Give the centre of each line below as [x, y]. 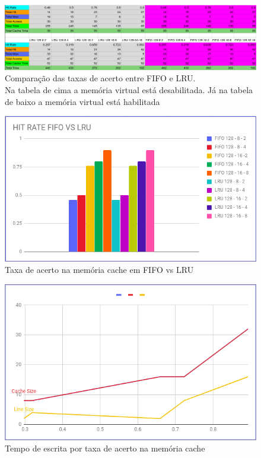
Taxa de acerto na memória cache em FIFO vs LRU [99, 270]
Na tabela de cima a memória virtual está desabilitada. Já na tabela [129, 89]
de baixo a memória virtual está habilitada [82, 101]
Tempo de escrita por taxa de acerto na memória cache [105, 448]
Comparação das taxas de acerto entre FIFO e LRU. [100, 78]
